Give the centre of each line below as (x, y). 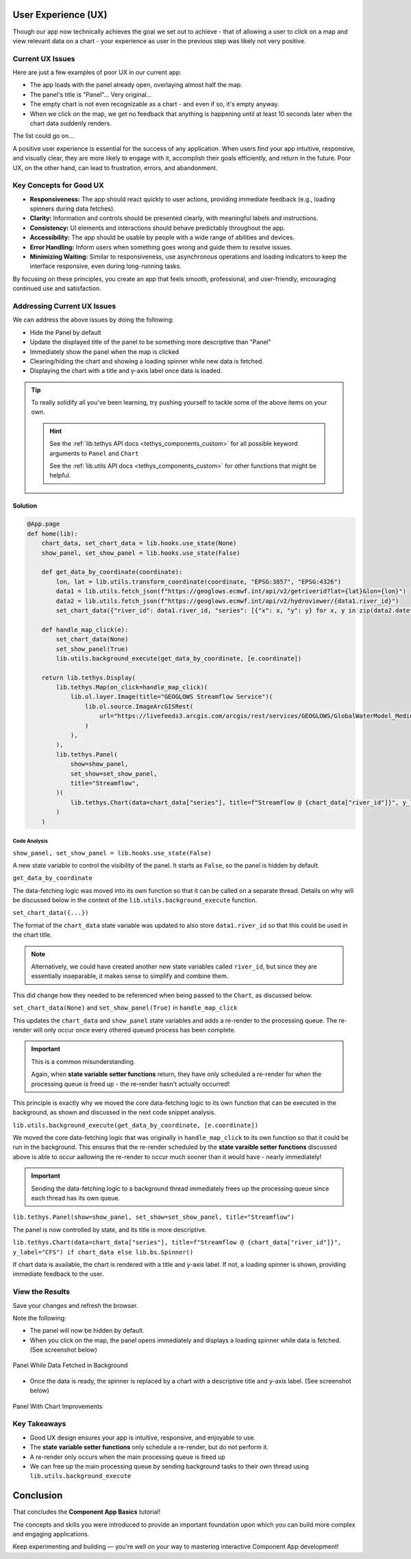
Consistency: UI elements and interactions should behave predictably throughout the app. (158, 228)
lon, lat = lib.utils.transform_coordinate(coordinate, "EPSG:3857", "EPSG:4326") (199, 582)
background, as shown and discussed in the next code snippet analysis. (114, 1112)
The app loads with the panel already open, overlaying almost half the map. (136, 85)
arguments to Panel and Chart (94, 453)
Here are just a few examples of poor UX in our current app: (97, 73)
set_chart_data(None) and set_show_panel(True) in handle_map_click (125, 1008)
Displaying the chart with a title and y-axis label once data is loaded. (126, 371)
